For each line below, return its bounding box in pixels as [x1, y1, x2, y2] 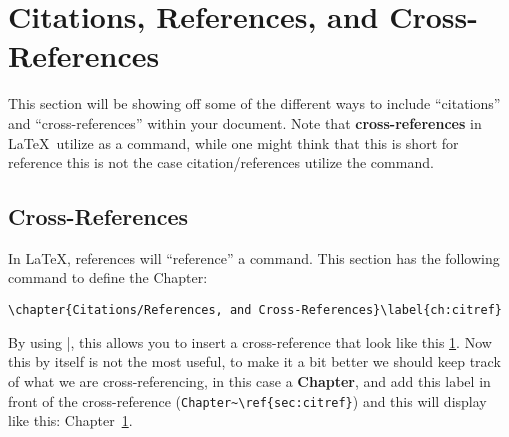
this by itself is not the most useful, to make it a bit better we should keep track [8, 351, 501, 372]
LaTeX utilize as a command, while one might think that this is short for [8, 132, 459, 153]
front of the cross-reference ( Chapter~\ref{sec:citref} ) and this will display [8, 390, 487, 411]
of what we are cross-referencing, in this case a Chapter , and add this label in [8, 370, 491, 391]
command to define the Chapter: [8, 267, 208, 288]
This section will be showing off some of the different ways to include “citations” [8, 93, 501, 114]
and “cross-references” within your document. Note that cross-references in [8, 112, 482, 133]
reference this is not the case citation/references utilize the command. [8, 152, 434, 173]
